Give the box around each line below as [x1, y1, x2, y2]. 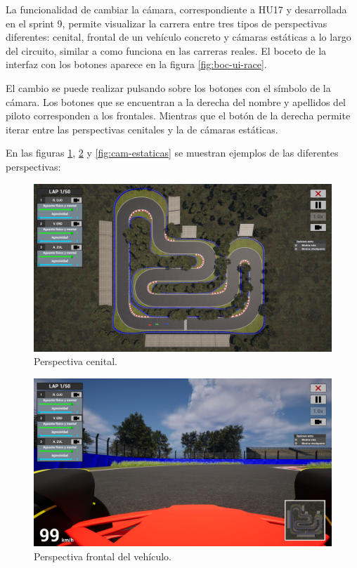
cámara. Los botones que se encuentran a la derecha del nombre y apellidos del [6, 94, 346, 109]
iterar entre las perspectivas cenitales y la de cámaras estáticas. [6, 121, 278, 136]
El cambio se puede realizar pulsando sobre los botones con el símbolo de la [6, 80, 331, 95]
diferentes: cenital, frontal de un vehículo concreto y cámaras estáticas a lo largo [6, 29, 351, 44]
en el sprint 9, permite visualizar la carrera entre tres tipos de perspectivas [6, 15, 327, 30]
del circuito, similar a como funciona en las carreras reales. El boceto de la [6, 43, 327, 58]
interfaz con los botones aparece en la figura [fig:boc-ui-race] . [6, 57, 267, 72]
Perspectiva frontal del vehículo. [34, 548, 171, 563]
